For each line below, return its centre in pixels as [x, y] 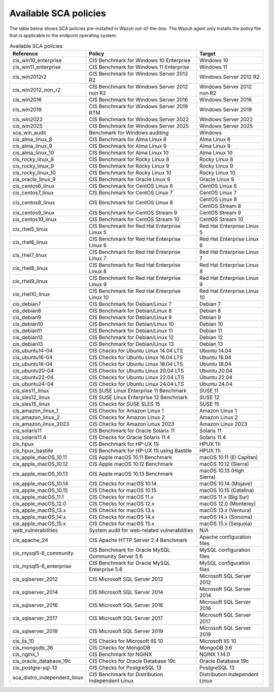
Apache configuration [225, 537]
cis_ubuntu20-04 [33, 371]
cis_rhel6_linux [30, 242]
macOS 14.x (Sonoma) [226, 517]
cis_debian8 [27, 311]
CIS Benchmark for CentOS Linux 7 [131, 192]
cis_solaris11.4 [29, 437]
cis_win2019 [27, 109]
